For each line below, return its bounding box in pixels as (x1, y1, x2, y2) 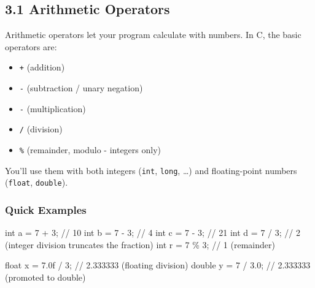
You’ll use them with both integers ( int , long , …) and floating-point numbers (5, 164, 297, 176)
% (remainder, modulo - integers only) (19, 143, 161, 156)
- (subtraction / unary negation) (19, 81, 143, 94)
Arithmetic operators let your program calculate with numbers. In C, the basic (5, 28, 301, 41)
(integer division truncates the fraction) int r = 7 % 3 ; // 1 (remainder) (5, 238, 275, 251)
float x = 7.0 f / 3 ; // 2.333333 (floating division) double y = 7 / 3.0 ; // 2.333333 (5, 259, 311, 271)
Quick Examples (5, 202, 87, 217)
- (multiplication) (19, 102, 86, 115)
